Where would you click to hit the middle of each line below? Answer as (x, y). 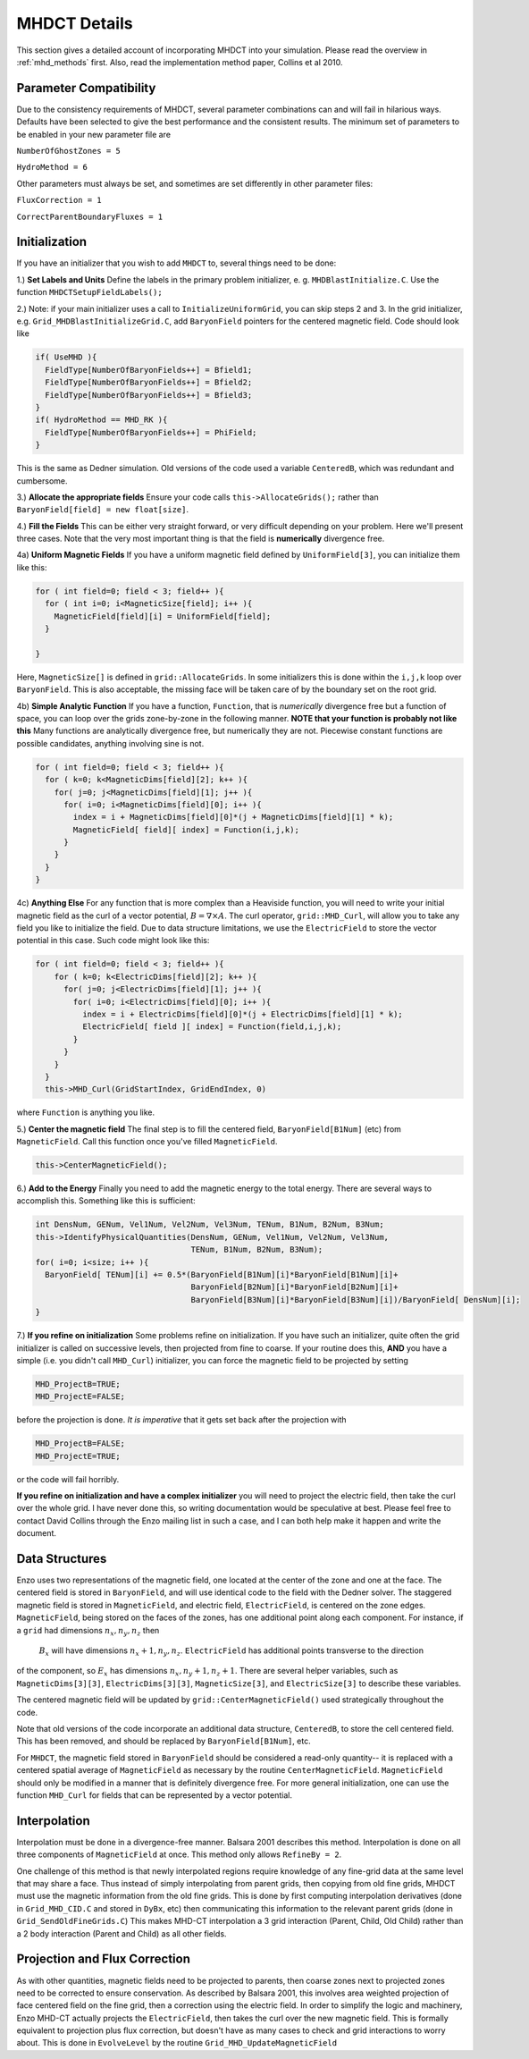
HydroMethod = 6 (52, 167)
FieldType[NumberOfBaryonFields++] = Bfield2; (149, 383)
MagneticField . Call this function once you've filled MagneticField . (147, 1142)
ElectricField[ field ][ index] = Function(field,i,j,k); (212, 1027)
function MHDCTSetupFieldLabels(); (89, 292)
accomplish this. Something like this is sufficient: (106, 1201)
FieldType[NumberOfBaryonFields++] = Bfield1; (149, 370)
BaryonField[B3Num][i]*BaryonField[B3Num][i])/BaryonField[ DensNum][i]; (356, 1300)
